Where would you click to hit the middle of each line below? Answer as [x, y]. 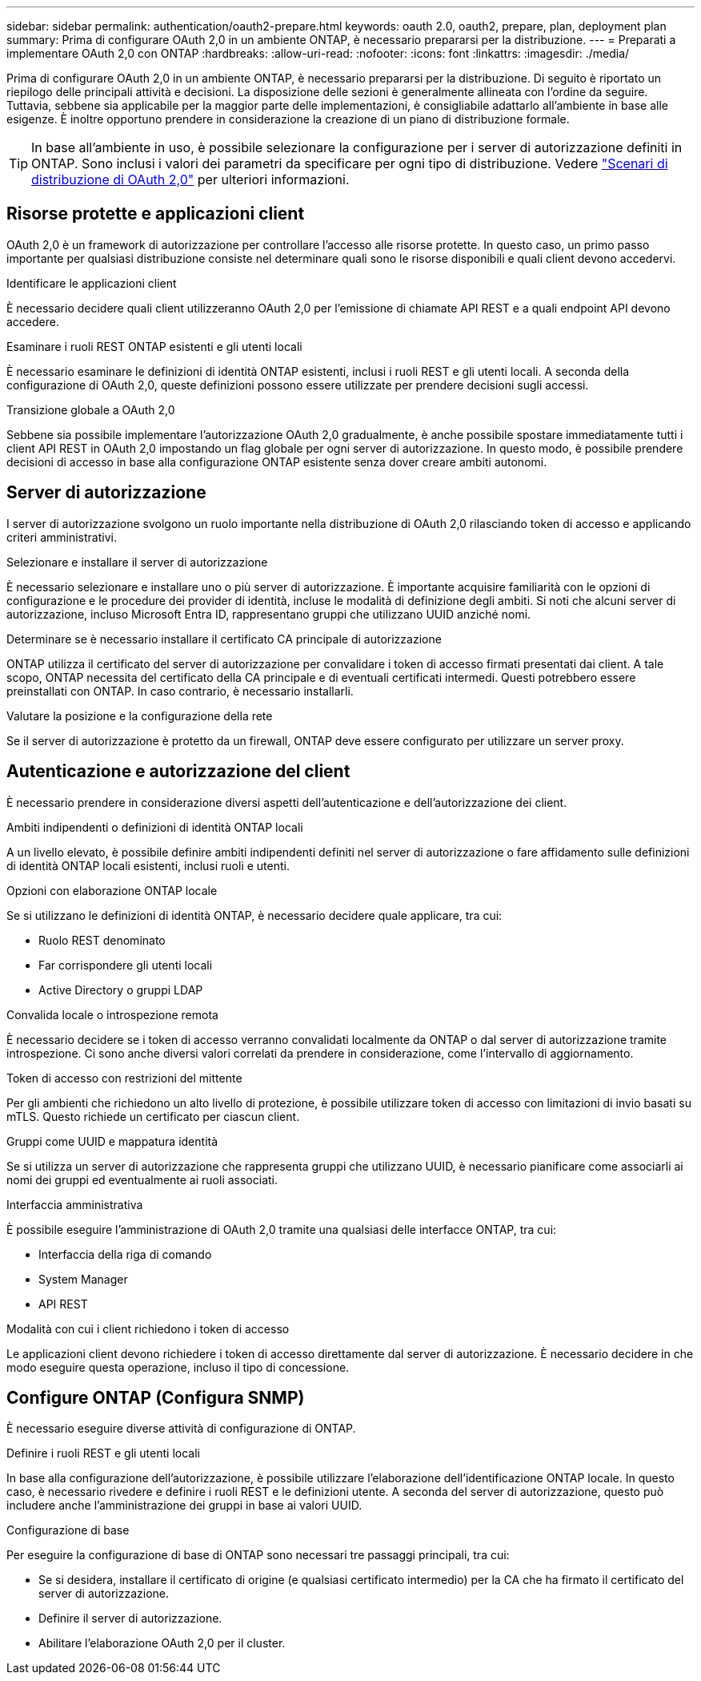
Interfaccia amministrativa [75, 1204]
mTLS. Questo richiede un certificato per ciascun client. [153, 1116]
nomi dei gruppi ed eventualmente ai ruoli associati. [142, 1179]
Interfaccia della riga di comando [125, 1254]
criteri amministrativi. [62, 537]
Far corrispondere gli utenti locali [126, 965]
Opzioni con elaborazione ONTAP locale [112, 890]
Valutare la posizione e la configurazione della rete [140, 716]
